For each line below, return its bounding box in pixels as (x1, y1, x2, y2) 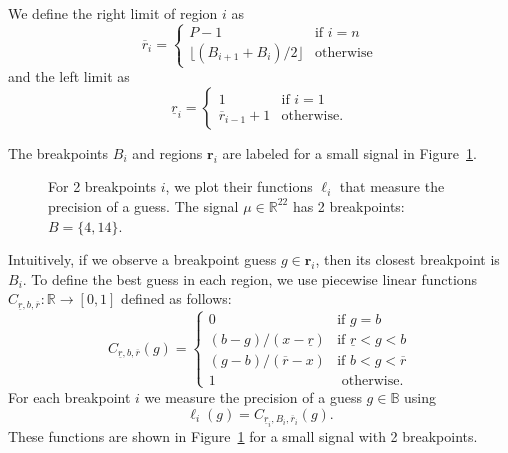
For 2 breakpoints (48, 176, 157, 197)
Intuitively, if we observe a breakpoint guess (8, 249, 277, 270)
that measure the (339, 176, 445, 197)
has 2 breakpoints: (292, 195, 405, 216)
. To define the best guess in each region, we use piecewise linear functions (22, 268, 478, 289)
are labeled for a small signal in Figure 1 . (222, 142, 477, 163)
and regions (132, 142, 203, 163)
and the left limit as (8, 66, 130, 87)
